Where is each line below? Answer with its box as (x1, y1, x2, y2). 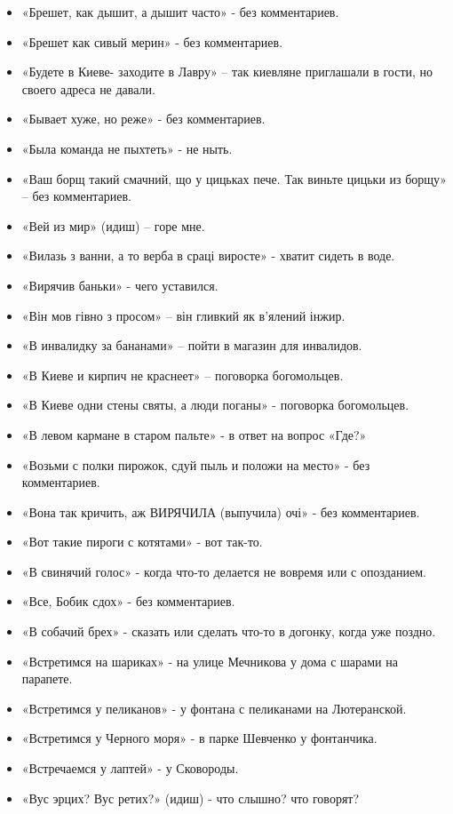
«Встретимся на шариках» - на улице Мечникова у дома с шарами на (21, 651, 398, 670)
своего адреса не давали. (21, 79, 155, 98)
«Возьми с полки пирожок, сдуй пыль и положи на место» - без (21, 455, 370, 474)
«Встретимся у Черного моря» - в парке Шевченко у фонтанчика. (21, 729, 377, 747)
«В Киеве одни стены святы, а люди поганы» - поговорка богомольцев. (21, 395, 409, 414)
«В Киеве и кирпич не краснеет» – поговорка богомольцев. (21, 365, 344, 384)
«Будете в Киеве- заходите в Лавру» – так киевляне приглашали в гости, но (21, 62, 433, 81)
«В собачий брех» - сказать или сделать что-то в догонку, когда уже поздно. (21, 622, 436, 641)
